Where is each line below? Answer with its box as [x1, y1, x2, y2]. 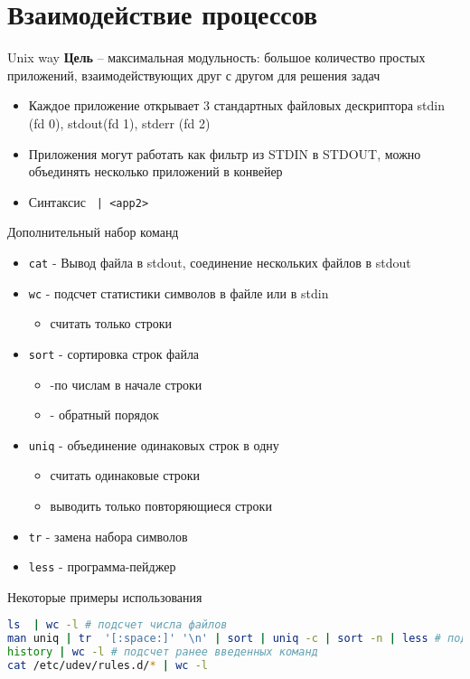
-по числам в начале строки [50, 374, 202, 393]
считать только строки [50, 314, 173, 333]
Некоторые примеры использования [7, 587, 202, 606]
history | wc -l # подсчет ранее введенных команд [7, 646, 318, 659]
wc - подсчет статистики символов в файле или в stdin [28, 283, 329, 302]
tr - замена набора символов [28, 526, 188, 545]
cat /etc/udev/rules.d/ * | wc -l [7, 659, 209, 673]
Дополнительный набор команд [7, 222, 179, 241]
